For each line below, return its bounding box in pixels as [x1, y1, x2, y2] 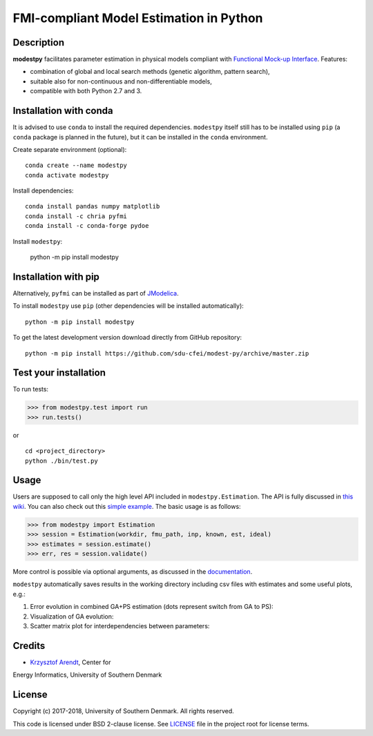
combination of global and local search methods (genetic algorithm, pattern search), [30, 68, 270, 76]
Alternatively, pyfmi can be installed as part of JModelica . [12, 289, 179, 297]
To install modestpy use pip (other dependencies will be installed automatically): [12, 302, 245, 310]
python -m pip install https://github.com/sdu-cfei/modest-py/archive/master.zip [25, 349, 309, 357]
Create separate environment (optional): [12, 145, 127, 153]
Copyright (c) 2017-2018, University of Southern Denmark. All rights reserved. [12, 707, 234, 715]
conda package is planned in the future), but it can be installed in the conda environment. [12, 133, 268, 141]
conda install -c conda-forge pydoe [25, 222, 149, 230]
